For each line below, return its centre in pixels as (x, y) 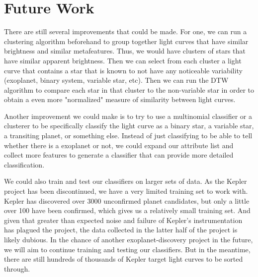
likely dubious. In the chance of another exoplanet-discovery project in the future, (129, 239)
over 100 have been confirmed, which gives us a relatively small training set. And (127, 210)
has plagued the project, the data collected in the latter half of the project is (121, 230)
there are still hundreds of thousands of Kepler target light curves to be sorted (124, 259)
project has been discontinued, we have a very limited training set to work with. (126, 191)
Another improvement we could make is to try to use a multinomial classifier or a (128, 116)
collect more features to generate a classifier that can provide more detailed (119, 155)
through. (17, 268)
